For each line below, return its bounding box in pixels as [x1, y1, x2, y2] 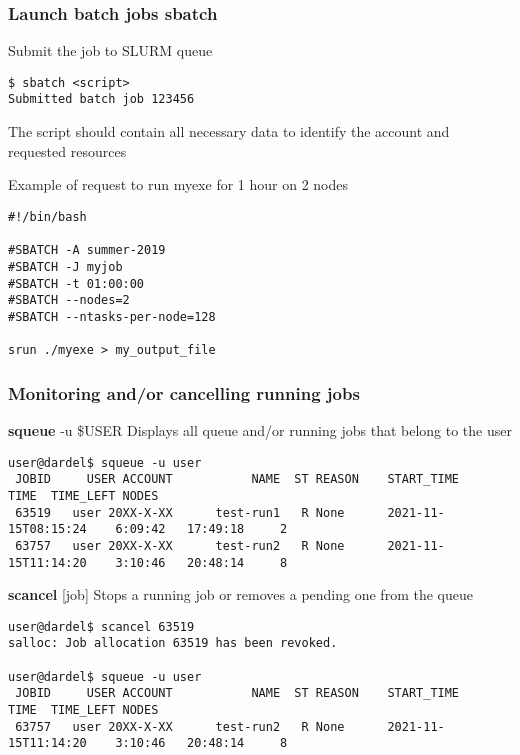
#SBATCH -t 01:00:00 [8, 276, 145, 291]
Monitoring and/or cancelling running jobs [8, 380, 360, 405]
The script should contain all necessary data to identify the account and [8, 121, 450, 142]
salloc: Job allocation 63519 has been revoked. [8, 636, 338, 651]
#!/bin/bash [8, 209, 87, 224]
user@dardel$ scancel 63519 [8, 619, 195, 634]
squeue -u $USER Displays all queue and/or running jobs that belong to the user [8, 420, 512, 441]
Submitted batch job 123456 [8, 92, 195, 107]
